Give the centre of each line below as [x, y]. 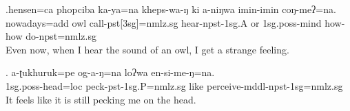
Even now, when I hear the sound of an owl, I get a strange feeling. [147, 49]
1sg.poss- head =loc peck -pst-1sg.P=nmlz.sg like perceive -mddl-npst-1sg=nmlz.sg [174, 85]
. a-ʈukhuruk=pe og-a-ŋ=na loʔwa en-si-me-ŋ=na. [110, 72]
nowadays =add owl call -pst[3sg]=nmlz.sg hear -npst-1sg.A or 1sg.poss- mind [164, 22]
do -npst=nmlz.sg [61, 36]
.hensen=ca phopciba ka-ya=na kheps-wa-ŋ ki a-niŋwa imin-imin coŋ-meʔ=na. [171, 9]
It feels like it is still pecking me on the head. [101, 99]
